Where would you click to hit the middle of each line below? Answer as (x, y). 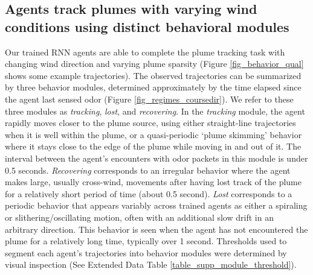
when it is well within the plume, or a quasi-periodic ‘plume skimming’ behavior (153, 134)
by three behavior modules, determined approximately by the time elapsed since (153, 87)
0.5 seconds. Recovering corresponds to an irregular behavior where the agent (148, 170)
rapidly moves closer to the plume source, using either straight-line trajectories (150, 123)
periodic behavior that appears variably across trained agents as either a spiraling (156, 205)
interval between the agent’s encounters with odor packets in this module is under (156, 158)
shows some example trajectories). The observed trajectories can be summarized (153, 75)
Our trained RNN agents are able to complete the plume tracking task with (145, 52)
